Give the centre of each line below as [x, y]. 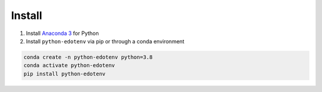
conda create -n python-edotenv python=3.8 [88, 57]
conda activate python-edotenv [69, 66]
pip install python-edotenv [64, 74]
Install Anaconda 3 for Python [62, 33]
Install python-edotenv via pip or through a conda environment [105, 41]
